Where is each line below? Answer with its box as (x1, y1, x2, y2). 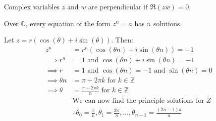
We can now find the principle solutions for (72, 97, 204, 105)
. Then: (111, 35, 133, 45)
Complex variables (4, 1, 60, 11)
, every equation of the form (25, 18, 110, 28)
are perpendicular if (88, 1, 148, 11)
